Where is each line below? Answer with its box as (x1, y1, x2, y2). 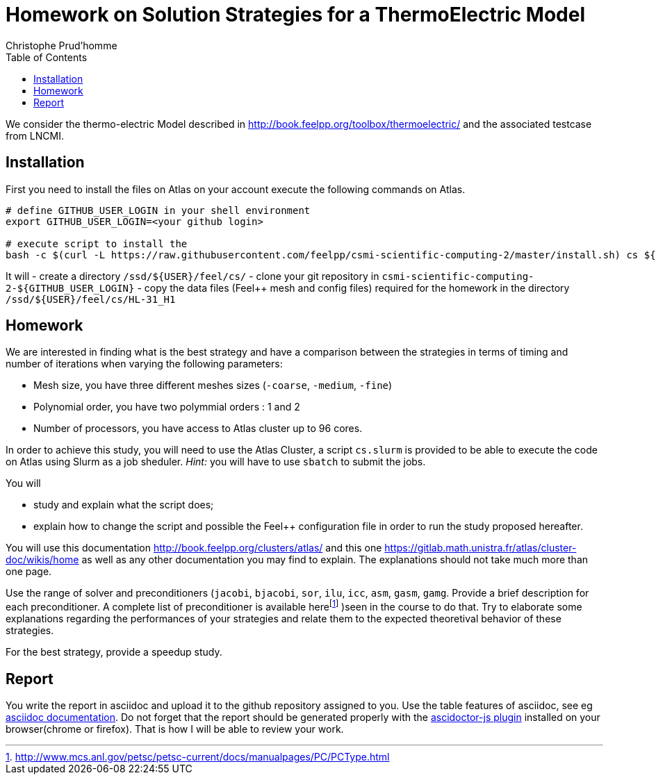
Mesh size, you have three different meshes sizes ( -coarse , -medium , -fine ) (33, 379, 393, 392)
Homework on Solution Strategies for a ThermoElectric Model (6, 3, 586, 26)
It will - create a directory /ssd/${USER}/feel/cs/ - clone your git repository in (6, 269, 379, 282)
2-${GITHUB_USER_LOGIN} (6, 282, 135, 294)
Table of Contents (6, 51, 88, 63)
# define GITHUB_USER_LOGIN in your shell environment (6, 204, 311, 216)
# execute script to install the (6, 238, 188, 249)
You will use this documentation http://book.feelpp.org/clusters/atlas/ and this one (6, 542, 382, 554)
